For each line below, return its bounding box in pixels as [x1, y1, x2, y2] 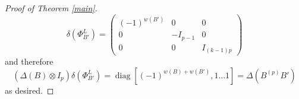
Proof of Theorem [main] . [5, 2, 97, 14]
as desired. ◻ [5, 84, 54, 96]
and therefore [5, 55, 53, 68]
